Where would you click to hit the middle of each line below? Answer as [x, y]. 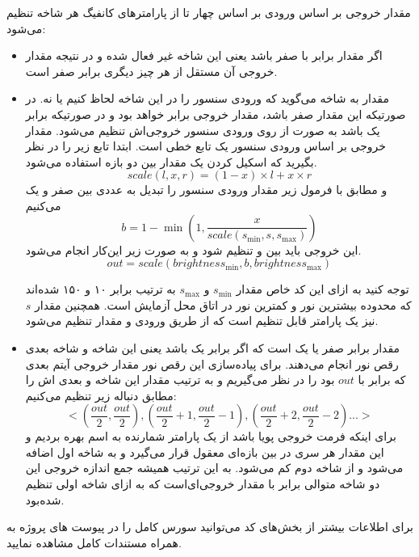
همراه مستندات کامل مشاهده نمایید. [94, 542]
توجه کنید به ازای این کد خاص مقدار [323, 289]
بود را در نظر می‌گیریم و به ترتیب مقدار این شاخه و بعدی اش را [180, 380]
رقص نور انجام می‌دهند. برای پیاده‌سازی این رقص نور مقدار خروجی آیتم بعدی [212, 363]
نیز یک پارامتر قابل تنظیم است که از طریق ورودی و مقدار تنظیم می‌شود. [202, 321]
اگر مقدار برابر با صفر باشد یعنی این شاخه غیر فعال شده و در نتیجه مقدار [204, 55]
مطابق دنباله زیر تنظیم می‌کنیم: [101, 395]
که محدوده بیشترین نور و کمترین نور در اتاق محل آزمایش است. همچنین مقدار [223, 304]
